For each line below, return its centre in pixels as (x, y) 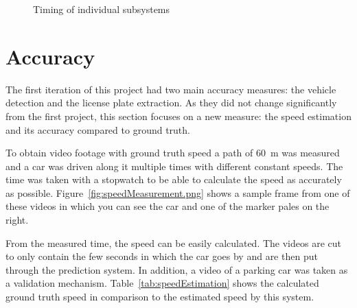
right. (17, 220)
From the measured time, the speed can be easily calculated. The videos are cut (174, 242)
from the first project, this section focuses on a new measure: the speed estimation (178, 116)
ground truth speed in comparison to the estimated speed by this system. (160, 297)
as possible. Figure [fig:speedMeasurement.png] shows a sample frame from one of (178, 192)
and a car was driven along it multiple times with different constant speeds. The (174, 166)
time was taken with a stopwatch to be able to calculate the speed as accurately (174, 179)
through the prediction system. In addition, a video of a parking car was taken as (177, 269)
